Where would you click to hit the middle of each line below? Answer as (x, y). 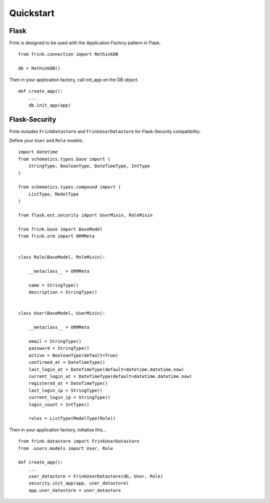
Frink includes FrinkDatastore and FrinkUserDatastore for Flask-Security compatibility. (105, 131)
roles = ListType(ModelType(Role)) (72, 419)
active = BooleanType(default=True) (73, 355)
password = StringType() (59, 348)
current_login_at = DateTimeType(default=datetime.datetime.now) (110, 376)
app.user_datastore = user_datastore (74, 490)
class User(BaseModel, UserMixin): (62, 313)
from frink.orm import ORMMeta (56, 236)
